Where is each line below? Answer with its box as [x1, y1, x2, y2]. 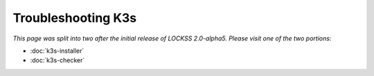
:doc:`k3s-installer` [30, 47, 84, 55]
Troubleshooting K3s [12, 10, 137, 25]
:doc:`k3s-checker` [30, 56, 85, 64]
